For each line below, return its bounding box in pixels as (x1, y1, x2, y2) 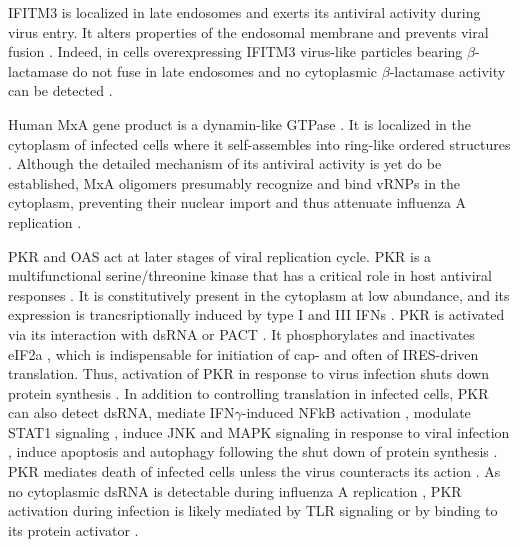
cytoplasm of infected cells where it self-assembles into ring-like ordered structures (8, 133, 511, 154)
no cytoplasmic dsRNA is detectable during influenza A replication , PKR (8, 480, 462, 501)
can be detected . (8, 80, 113, 101)
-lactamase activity (389, 60, 506, 81)
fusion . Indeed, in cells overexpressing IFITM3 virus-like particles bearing (8, 41, 463, 62)
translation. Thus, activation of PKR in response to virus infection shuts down (8, 363, 489, 384)
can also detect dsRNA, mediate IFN (8, 402, 235, 423)
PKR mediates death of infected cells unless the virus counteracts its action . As (8, 461, 501, 482)
